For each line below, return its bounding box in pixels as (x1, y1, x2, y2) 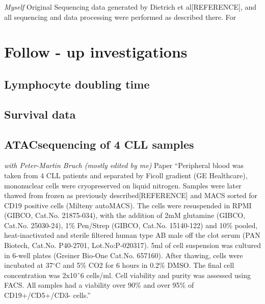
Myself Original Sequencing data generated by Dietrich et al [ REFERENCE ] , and (4, 2, 257, 12)
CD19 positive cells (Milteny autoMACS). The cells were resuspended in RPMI (4, 200, 252, 210)
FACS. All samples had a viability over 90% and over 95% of (4, 280, 194, 290)
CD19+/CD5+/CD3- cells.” (4, 290, 91, 300)
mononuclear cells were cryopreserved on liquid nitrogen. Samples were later (4, 180, 242, 190)
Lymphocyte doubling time (4, 76, 150, 92)
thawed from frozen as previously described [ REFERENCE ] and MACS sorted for (4, 190, 258, 201)
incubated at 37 (4, 260, 53, 270)
